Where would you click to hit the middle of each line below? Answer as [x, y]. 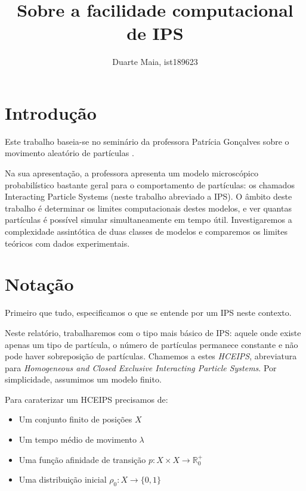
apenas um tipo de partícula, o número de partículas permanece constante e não [152, 344]
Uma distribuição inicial [63, 479]
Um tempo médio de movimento [78, 439]
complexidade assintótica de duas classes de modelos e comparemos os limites [146, 231]
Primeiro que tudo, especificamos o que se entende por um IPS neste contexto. [148, 313]
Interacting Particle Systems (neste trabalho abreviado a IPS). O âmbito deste [149, 196]
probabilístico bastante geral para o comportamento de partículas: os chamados [150, 184]
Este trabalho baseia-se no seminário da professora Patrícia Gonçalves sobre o [147, 141]
